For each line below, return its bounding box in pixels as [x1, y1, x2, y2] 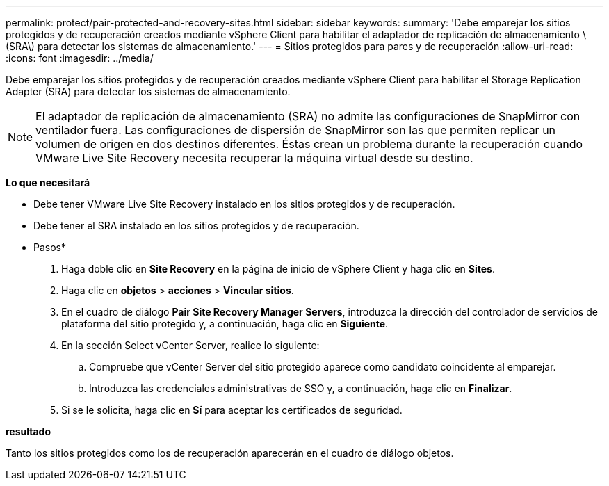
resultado [6, 426, 51, 437]
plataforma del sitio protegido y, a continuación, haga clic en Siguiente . [61, 318, 389, 330]
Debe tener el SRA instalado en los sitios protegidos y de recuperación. [33, 220, 359, 232]
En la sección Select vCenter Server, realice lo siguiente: [61, 339, 320, 351]
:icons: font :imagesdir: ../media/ [6, 52, 154, 64]
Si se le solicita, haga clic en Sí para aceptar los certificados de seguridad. [61, 404, 403, 416]
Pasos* [33, 241, 66, 253]
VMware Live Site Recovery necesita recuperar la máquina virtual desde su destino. [35, 151, 473, 165]
